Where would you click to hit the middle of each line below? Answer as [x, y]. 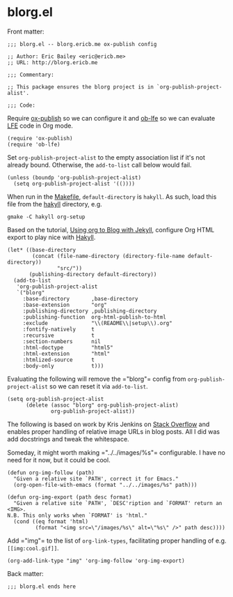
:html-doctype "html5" [68, 347]
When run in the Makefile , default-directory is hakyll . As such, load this [112, 197]
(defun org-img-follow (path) [51, 473]
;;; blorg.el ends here [42, 587]
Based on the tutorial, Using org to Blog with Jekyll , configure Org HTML [111, 229]
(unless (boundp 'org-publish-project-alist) [74, 177]
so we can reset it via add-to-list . [99, 386]
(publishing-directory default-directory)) [93, 274]
